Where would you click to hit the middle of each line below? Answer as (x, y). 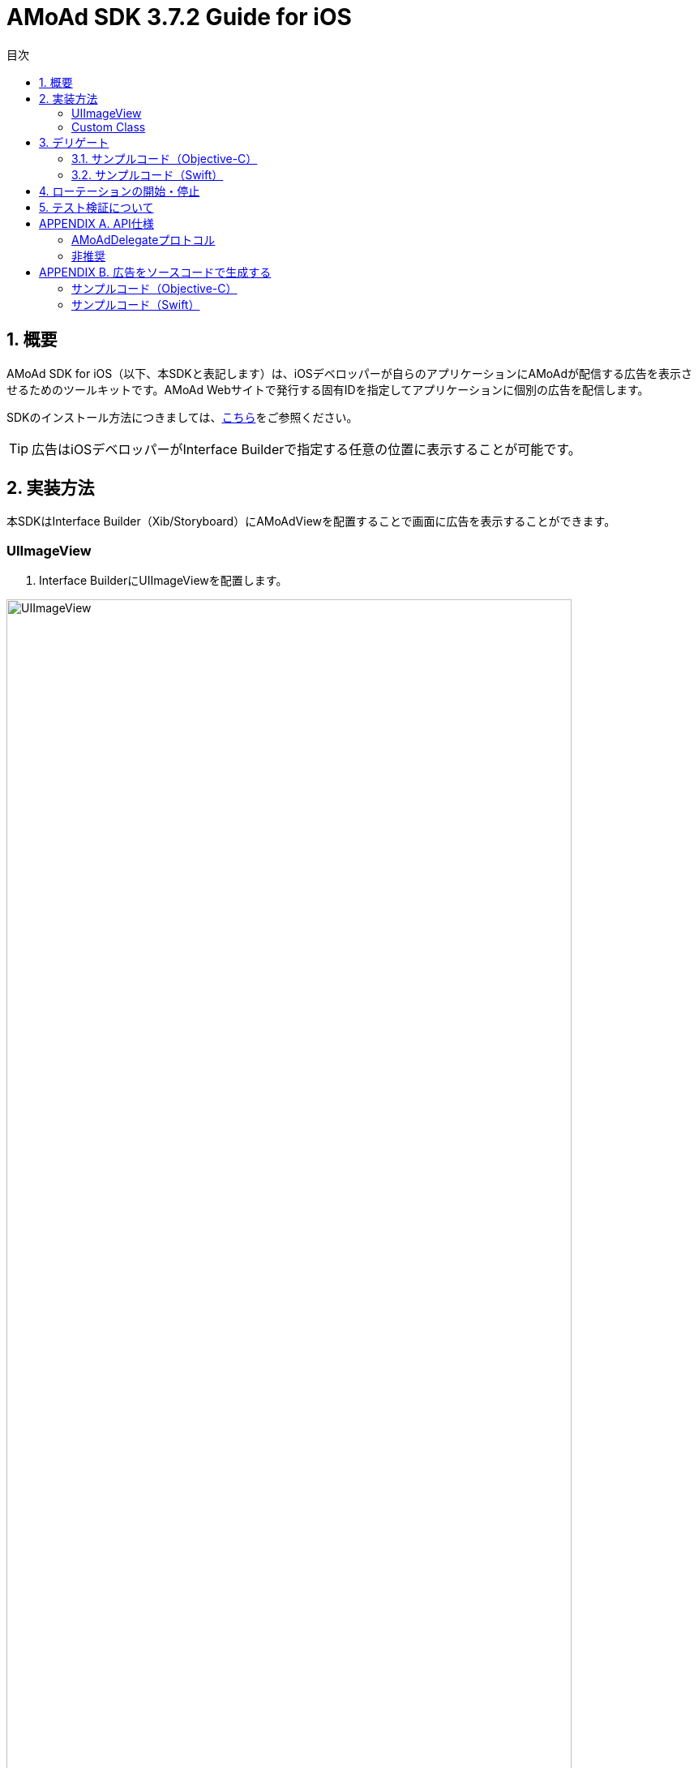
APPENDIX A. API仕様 (96, 223)
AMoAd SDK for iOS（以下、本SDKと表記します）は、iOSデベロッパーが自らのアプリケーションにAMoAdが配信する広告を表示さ (350, 373)
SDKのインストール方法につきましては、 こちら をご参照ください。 (182, 417)
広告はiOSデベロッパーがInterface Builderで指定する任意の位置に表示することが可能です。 (306, 449)
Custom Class (109, 127)
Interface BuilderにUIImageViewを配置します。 (163, 581)
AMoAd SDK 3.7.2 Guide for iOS (179, 17)
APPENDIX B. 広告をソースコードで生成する (155, 272)
